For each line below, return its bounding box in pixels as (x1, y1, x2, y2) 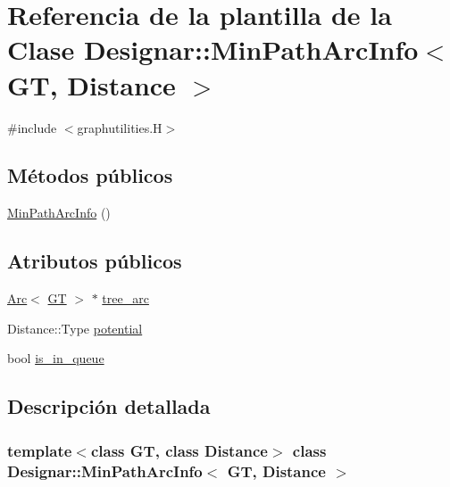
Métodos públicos (7, 161, 173, 189)
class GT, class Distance (90, 439, 268, 461)
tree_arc (102, 289, 149, 308)
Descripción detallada (7, 392, 211, 420)
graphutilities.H (77, 118, 162, 136)
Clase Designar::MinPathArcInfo (7, 31, 419, 68)
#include (7, 118, 57, 136)
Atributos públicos (7, 247, 182, 275)
